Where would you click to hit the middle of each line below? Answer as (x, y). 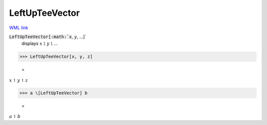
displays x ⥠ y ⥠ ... (40, 43)
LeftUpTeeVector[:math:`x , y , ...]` (48, 37)
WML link (19, 28)
